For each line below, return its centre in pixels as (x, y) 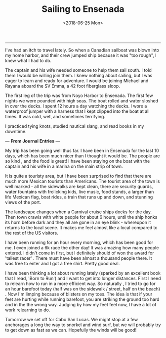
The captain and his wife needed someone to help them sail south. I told (78, 70)
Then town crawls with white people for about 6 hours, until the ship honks (81, 217)
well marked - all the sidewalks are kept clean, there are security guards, (79, 186)
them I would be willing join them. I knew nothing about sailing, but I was (79, 75)
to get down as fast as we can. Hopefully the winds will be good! (71, 330)
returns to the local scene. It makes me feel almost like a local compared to (81, 227)
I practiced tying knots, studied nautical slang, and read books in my (75, 126)
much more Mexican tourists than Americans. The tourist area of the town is (83, 181)
